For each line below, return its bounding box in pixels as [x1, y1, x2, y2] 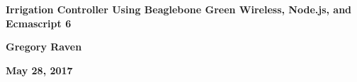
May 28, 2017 [6, 62, 73, 77]
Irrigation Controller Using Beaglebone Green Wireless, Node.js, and [6, 2, 352, 16]
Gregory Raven [6, 39, 82, 54]
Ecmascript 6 [6, 15, 72, 30]
